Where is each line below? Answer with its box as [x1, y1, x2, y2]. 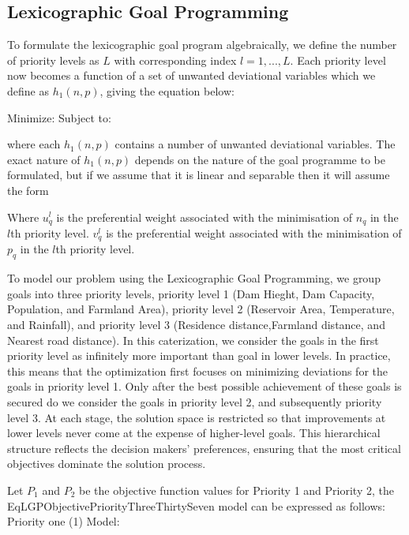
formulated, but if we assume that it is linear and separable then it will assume [7, 166, 390, 183]
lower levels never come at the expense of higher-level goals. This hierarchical [7, 425, 381, 441]
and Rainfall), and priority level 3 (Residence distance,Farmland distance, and [7, 316, 385, 333]
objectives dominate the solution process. [7, 455, 206, 472]
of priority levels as [7, 51, 99, 68]
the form [7, 181, 49, 198]
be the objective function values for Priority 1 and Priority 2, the [79, 481, 394, 498]
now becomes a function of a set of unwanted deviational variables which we [7, 67, 376, 84]
